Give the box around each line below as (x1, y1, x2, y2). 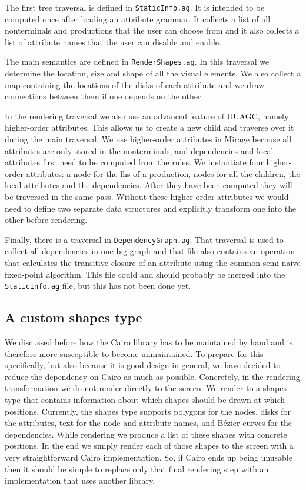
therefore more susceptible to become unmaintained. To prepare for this (5, 347, 264, 359)
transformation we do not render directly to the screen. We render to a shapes (5, 382, 287, 394)
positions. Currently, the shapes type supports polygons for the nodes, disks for (5, 405, 291, 417)
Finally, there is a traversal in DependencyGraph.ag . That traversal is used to (5, 233, 284, 245)
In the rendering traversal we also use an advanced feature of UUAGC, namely (5, 109, 289, 122)
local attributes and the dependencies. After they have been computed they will (5, 179, 292, 191)
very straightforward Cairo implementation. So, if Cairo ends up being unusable (5, 451, 292, 464)
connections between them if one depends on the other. (5, 90, 204, 102)
